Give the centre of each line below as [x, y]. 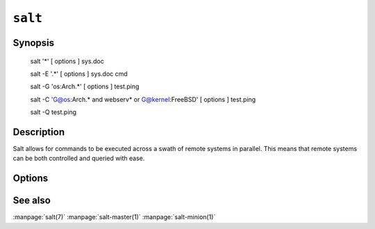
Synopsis [34, 43]
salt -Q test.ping [53, 112]
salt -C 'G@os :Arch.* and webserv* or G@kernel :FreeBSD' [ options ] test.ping [143, 99]
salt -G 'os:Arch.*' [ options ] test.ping [85, 86]
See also [32, 201]
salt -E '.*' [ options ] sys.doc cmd [79, 74]
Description [39, 132]
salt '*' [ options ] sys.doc [67, 61]
